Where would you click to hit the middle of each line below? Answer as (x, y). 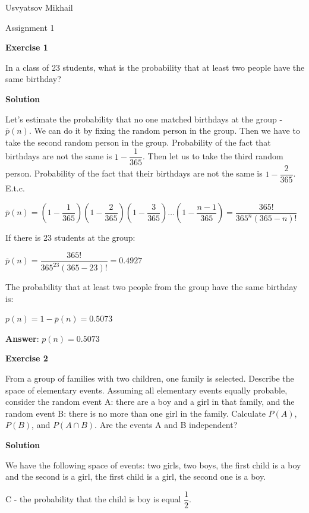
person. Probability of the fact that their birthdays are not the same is (134, 173)
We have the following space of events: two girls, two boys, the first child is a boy (153, 465)
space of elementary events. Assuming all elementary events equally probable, (146, 390)
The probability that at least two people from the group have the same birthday (152, 287)
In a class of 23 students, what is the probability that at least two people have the (155, 67)
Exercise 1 (27, 47)
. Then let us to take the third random (213, 156)
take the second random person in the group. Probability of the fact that (138, 142)
